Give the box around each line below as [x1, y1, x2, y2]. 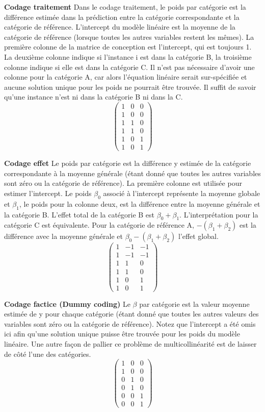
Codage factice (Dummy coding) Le [4, 298, 130, 309]
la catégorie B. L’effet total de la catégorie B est [4, 209, 155, 220]
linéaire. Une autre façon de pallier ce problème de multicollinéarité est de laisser [4, 338, 257, 349]
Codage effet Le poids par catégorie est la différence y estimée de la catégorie [4, 158, 251, 168]
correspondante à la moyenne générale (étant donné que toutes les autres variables [4, 167, 261, 178]
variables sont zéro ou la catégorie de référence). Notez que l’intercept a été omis [4, 318, 256, 329]
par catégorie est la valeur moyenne [139, 298, 250, 309]
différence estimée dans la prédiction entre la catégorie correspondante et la [4, 11, 240, 22]
